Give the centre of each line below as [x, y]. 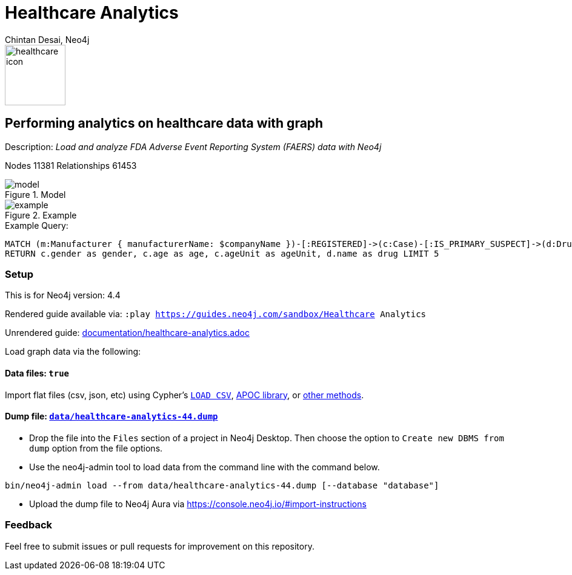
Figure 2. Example [41, 215]
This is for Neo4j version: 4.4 [63, 295]
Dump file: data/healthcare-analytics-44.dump [111, 416]
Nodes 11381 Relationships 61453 [71, 165]
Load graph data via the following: [73, 352]
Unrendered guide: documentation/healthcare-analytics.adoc [127, 333]
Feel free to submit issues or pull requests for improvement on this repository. [160, 546]
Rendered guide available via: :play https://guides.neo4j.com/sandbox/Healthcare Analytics [216, 314]
